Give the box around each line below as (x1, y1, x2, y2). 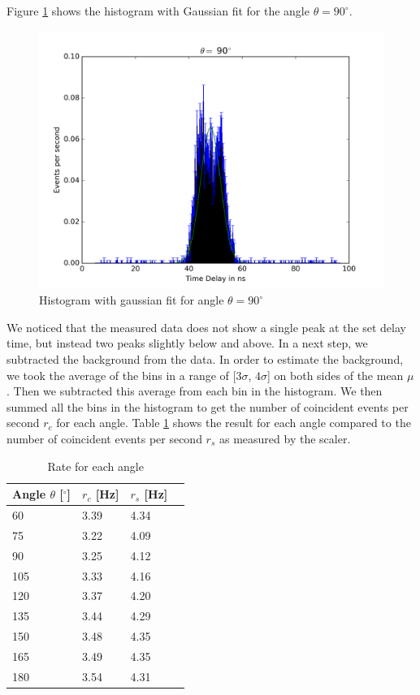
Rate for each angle (47, 457, 144, 474)
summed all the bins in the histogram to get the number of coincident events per (6, 398, 409, 415)
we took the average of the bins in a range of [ (6, 366, 236, 383)
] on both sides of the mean (267, 366, 404, 383)
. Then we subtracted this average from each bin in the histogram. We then (6, 382, 383, 399)
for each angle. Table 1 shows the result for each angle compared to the (56, 414, 411, 431)
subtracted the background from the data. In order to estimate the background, (6, 350, 404, 367)
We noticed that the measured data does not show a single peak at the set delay (6, 318, 406, 335)
